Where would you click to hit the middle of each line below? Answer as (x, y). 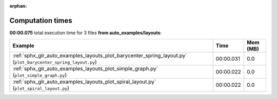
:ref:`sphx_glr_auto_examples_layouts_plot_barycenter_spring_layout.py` (100, 56)
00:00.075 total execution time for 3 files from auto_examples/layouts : (85, 33)
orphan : (18, 6)
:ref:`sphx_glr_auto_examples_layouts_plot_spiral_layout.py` (84, 82)
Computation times (41, 20)
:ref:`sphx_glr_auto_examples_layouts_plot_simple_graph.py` (85, 69)
